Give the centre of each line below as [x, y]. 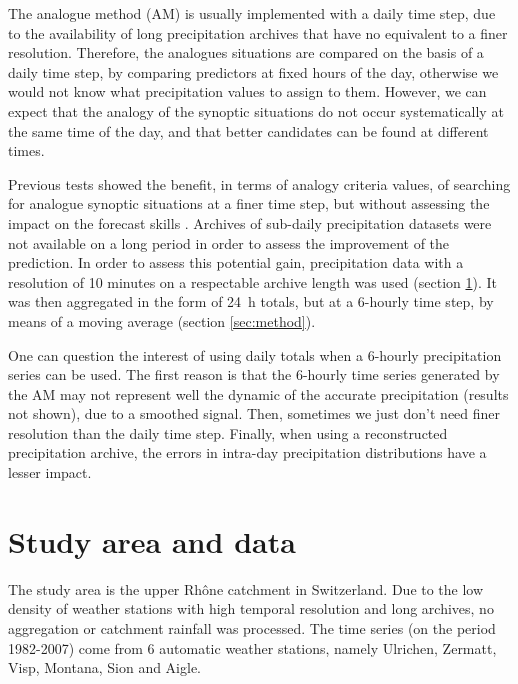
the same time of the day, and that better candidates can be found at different [248, 130]
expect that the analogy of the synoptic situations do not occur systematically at [256, 110]
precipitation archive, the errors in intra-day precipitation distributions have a [247, 452]
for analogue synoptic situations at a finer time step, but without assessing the [249, 203]
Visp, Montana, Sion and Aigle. [105, 667]
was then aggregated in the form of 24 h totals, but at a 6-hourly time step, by [251, 301]
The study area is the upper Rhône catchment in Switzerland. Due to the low [246, 588]
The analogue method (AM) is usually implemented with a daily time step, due [252, 13]
